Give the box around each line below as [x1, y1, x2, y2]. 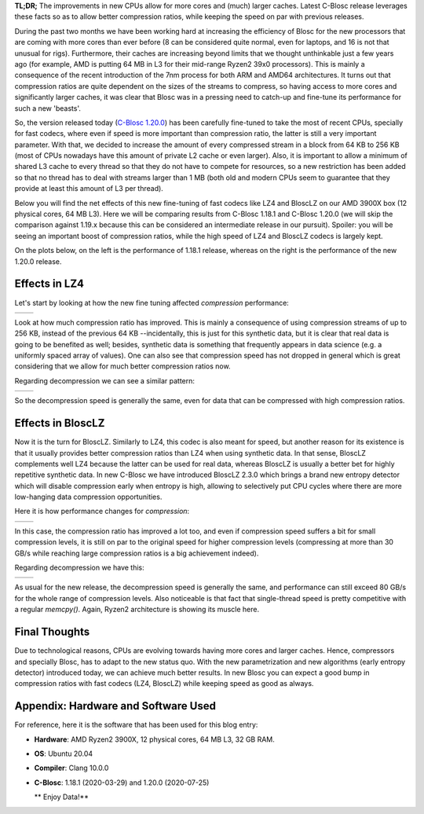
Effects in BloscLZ [14, 416, 105, 430]
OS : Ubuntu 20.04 [34, 749, 93, 758]
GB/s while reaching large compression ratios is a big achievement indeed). [14, 548, 259, 558]
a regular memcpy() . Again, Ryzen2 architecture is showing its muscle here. [14, 605, 259, 614]
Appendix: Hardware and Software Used [14, 699, 216, 713]
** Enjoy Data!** [34, 792, 90, 801]
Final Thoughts [14, 625, 90, 639]
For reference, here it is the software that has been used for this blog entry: [14, 720, 258, 730]
